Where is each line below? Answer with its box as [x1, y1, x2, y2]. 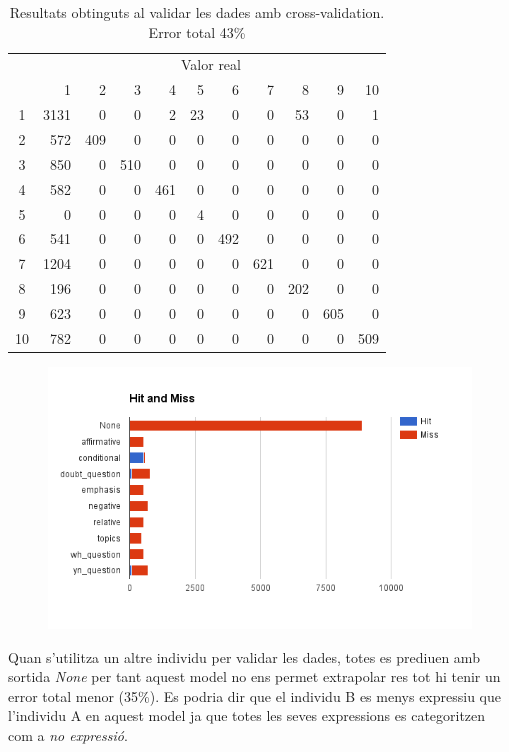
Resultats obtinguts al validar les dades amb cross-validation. [9, 2, 385, 22]
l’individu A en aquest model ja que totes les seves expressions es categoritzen [8, 705, 486, 726]
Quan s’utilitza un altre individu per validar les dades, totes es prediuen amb [8, 646, 480, 667]
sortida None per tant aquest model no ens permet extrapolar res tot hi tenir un [8, 666, 501, 687]
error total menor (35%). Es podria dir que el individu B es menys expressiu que [8, 685, 501, 706]
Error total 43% [148, 21, 246, 42]
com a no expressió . [8, 724, 128, 745]
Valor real [181, 54, 241, 75]
